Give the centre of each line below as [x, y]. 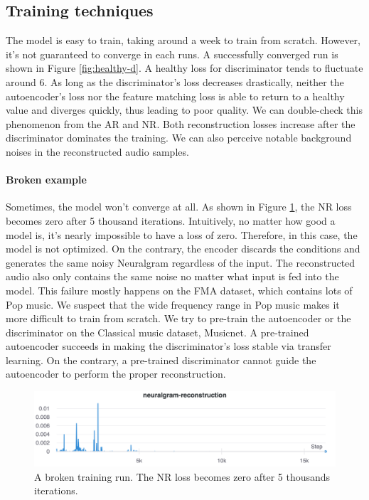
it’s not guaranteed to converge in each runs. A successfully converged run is [172, 54]
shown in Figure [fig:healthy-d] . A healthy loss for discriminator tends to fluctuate [184, 68]
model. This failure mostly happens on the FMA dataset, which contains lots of [179, 290]
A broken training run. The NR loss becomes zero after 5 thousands [182, 476]
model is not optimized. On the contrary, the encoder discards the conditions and [183, 249]
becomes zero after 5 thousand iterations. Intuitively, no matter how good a [171, 220]
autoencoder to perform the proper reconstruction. [116, 374]
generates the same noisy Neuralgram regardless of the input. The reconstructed [181, 262]
